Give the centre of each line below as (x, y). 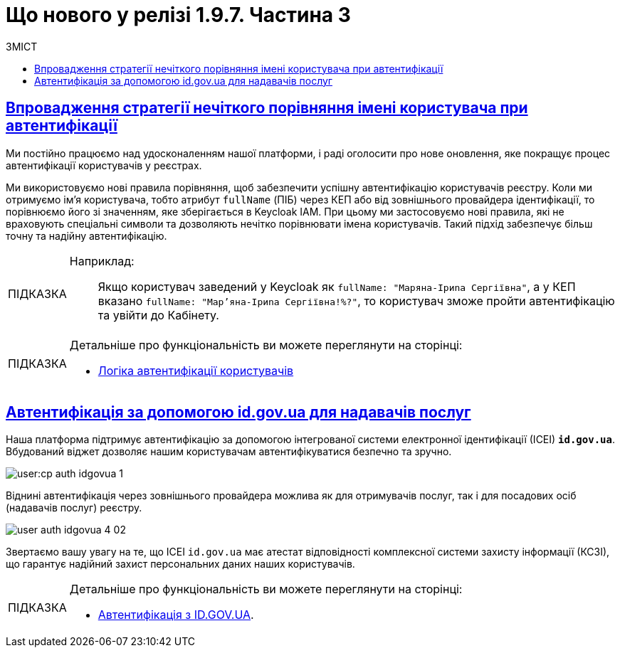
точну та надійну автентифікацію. (86, 235)
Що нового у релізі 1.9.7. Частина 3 (178, 15)
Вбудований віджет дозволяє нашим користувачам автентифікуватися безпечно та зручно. (229, 452)
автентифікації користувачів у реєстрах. (104, 165)
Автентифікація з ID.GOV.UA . (176, 615)
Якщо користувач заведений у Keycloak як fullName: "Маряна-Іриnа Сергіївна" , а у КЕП (337, 286)
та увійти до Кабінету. (158, 315)
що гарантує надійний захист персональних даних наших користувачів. (180, 564)
